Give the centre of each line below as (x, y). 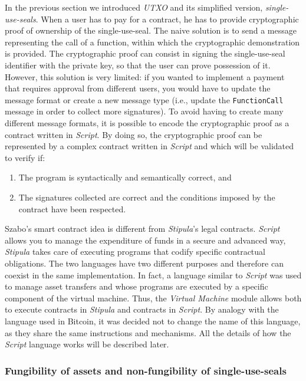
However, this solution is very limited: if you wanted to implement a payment (145, 76)
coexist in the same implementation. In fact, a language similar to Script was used (153, 275)
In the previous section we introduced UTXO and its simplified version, (134, 7)
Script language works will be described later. (87, 344)
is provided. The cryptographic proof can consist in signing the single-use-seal (145, 53)
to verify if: (25, 157)
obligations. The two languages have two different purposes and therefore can (144, 263)
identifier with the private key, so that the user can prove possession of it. (138, 65)
